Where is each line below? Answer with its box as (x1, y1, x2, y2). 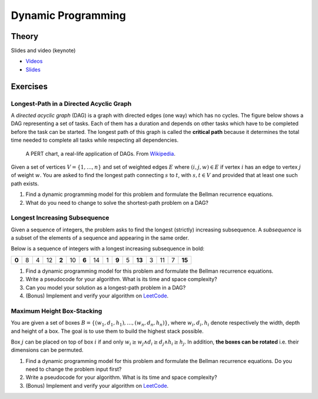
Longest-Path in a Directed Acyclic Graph (11, 99, 132, 107)
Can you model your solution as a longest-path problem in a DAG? (25, 284, 186, 291)
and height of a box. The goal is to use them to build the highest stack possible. (11, 328, 204, 335)
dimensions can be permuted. (11, 346, 84, 354)
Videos (25, 58, 43, 65)
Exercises (11, 81, 48, 91)
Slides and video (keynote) (11, 47, 76, 54)
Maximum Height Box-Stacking (11, 307, 102, 315)
